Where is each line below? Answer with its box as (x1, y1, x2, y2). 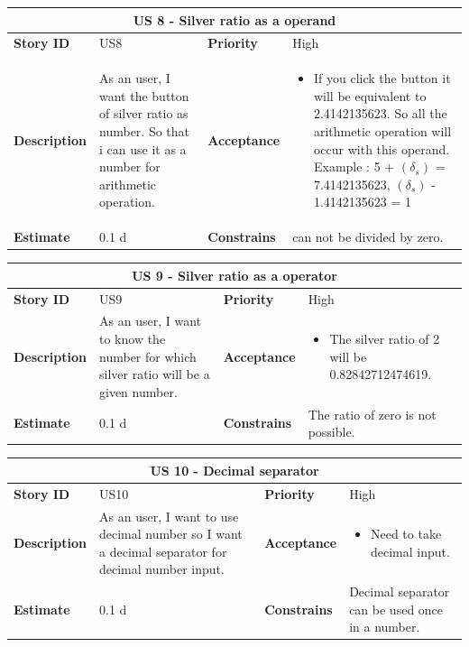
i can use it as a (99, 139, 187, 158)
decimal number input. (99, 559, 225, 578)
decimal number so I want (99, 524, 243, 543)
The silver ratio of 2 (329, 329, 440, 348)
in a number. (349, 617, 420, 636)
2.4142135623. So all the (313, 104, 447, 123)
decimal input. (370, 541, 450, 560)
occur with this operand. (313, 139, 450, 158)
